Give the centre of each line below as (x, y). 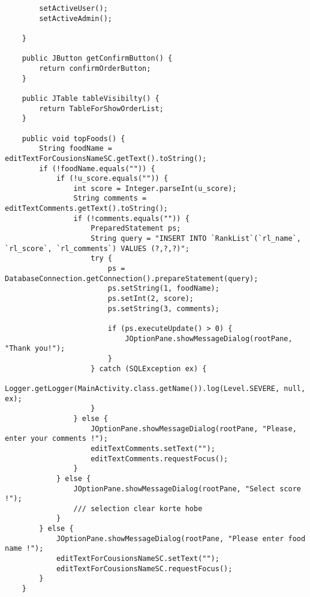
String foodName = (76, 149)
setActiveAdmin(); (76, 18)
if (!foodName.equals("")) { (97, 168)
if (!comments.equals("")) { (131, 218)
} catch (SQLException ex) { (149, 368)
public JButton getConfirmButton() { (97, 59)
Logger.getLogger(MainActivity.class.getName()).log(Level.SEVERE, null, (155, 388)
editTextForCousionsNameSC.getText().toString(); (106, 158)
